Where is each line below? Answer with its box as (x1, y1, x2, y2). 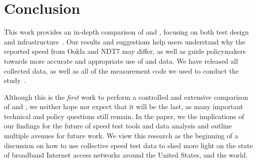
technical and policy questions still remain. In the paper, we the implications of (4, 111, 244, 121)
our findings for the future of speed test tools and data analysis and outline (4, 121, 232, 131)
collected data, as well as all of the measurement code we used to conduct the (4, 65, 239, 76)
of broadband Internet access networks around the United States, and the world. (4, 150, 248, 160)
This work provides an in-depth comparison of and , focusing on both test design (4, 27, 249, 37)
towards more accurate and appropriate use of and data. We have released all (4, 55, 238, 66)
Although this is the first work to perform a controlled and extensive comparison (4, 91, 249, 102)
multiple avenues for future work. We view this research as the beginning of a (4, 130, 238, 141)
